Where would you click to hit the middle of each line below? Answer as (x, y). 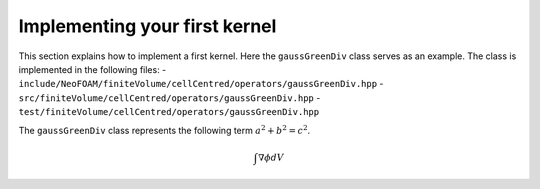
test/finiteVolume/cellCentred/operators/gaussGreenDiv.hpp (169, 112)
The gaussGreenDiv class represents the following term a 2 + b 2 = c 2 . (164, 129)
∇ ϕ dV (271, 157)
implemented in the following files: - (92, 69)
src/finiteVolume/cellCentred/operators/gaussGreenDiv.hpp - (169, 97)
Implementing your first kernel (147, 26)
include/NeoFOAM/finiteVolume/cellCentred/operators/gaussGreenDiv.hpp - (201, 84)
